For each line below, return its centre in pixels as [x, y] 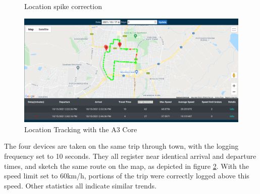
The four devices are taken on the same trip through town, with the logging [121, 146]
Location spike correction [63, 6]
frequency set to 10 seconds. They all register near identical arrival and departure [130, 156]
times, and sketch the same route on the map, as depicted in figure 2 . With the [126, 166]
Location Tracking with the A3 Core [81, 129]
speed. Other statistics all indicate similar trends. [80, 185]
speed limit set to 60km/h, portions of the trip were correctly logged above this [127, 176]
